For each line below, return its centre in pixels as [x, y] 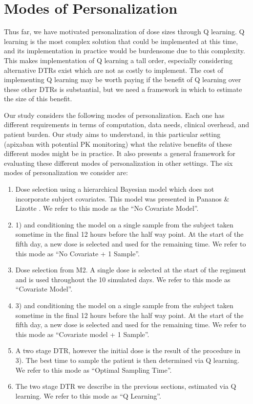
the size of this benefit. [38, 99]
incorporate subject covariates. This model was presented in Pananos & [122, 198]
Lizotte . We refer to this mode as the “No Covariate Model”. [107, 208]
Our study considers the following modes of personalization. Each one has [114, 115]
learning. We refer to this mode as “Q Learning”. [88, 395]
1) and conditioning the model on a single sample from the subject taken [124, 224]
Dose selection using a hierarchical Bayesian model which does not [115, 189]
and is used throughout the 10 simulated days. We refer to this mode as [123, 279]
